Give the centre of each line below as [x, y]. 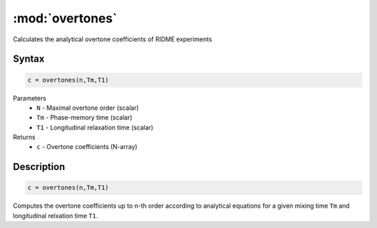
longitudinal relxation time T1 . [56, 215]
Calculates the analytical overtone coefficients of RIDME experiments [112, 39]
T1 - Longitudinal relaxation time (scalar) [95, 127]
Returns [24, 137]
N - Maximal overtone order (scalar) [88, 108]
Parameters [30, 98]
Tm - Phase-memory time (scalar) [84, 117]
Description [39, 167]
